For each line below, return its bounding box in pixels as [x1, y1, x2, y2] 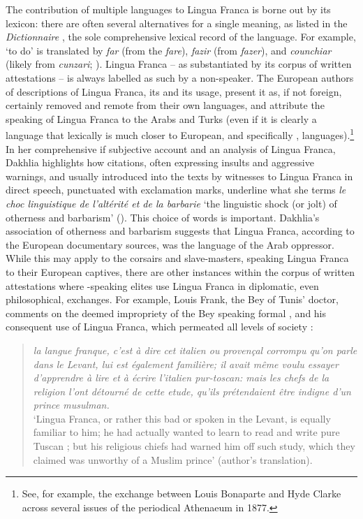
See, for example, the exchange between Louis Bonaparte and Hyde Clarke [22, 486, 341, 501]
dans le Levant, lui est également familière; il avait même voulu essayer [33, 356, 339, 371]
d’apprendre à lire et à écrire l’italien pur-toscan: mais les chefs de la [33, 370, 329, 385]
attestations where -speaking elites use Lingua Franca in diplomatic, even [6, 278, 319, 293]
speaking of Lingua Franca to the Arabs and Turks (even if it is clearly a [6, 111, 317, 126]
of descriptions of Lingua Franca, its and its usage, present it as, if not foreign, [6, 84, 342, 98]
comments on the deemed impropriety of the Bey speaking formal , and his [6, 305, 327, 320]
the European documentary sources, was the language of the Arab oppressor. [6, 237, 334, 251]
